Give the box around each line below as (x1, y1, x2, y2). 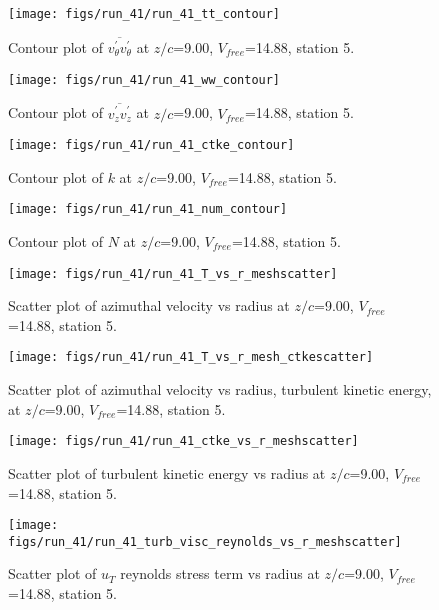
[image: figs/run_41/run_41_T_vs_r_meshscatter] (8, 266, 338, 281)
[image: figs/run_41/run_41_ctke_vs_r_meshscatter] (8, 434, 359, 449)
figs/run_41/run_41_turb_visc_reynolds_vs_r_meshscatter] (8, 534, 402, 549)
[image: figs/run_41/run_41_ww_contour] (8, 72, 281, 87)
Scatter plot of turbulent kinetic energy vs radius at (8, 462, 326, 483)
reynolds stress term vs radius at (120, 563, 320, 584)
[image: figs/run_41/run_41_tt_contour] (8, 7, 281, 21)
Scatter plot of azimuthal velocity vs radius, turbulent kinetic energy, (8, 379, 432, 400)
